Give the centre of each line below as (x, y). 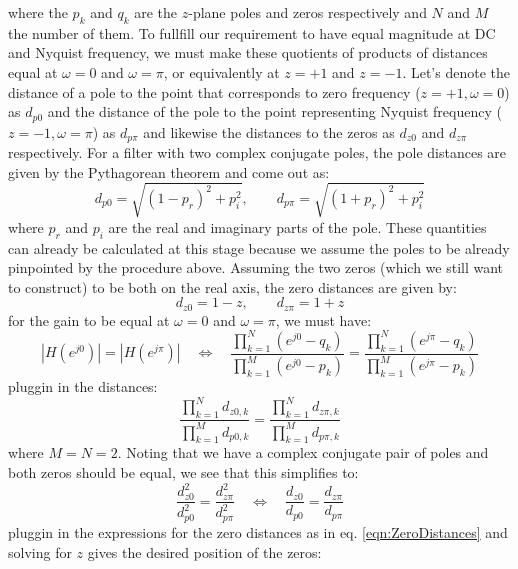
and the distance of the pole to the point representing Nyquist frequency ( (274, 111)
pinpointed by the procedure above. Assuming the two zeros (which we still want (256, 267)
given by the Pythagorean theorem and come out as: (169, 171)
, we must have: (323, 319)
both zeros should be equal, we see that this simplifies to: (183, 471)
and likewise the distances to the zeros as (269, 131)
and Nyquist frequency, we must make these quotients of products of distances (248, 52)
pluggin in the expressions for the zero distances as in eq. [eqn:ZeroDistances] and (258, 531)
